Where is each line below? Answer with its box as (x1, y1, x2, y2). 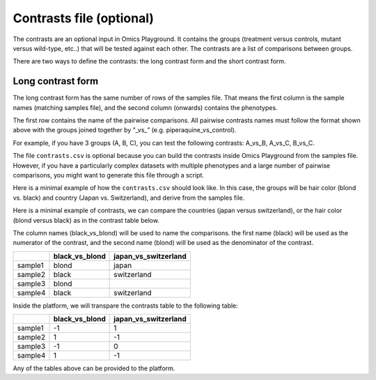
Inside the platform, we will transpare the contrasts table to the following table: (13, 301, 238, 310)
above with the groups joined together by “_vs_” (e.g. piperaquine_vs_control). (13, 126, 237, 134)
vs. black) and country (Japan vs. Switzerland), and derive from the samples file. (13, 193, 245, 202)
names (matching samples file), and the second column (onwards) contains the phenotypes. (13, 103, 278, 111)
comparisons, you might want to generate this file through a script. (13, 171, 205, 179)
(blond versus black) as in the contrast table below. (13, 216, 160, 224)
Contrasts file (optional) (13, 10, 155, 26)
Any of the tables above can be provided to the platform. (13, 364, 175, 372)
